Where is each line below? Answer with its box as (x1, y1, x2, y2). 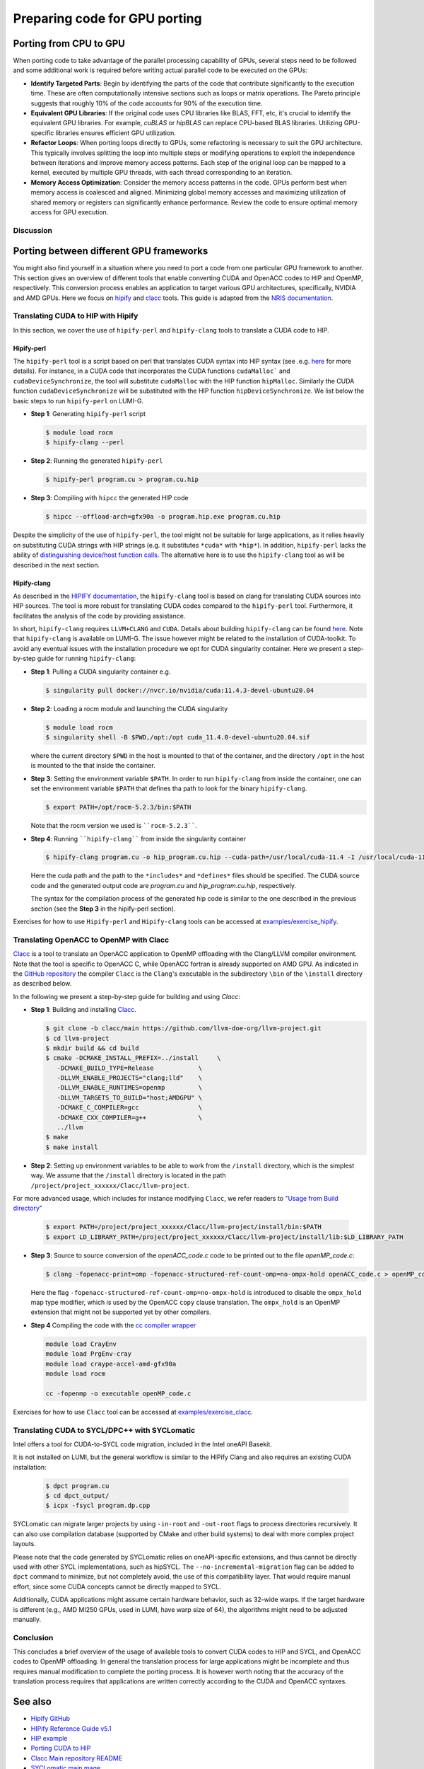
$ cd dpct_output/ (45, 1492, 110, 1500)
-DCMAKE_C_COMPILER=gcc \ (57, 1104, 203, 1112)
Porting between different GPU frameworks (13, 245, 208, 258)
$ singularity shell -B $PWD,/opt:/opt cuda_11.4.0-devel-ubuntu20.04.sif (45, 733, 311, 741)
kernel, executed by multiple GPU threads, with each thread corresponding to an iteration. (30, 168, 293, 177)
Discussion (13, 225, 53, 235)
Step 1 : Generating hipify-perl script (30, 410, 146, 418)
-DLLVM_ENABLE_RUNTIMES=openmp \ (57, 1083, 203, 1092)
